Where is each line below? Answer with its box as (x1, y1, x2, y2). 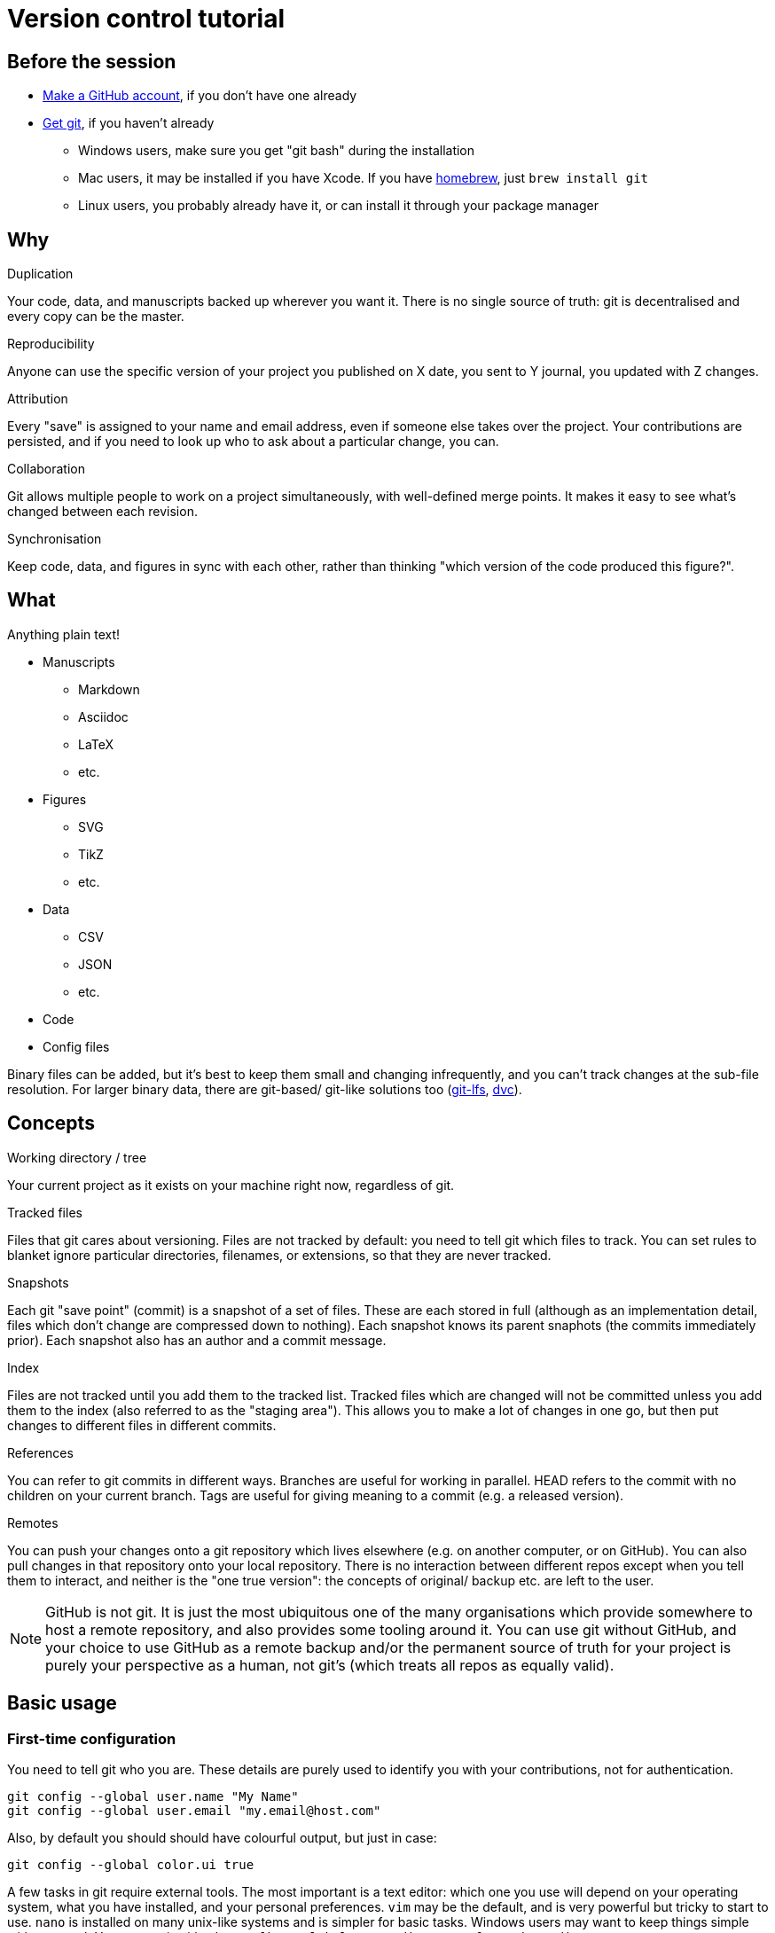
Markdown (78, 681, 140, 697)
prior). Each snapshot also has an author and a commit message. (7, 1332, 387, 1348)
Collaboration (7, 461, 85, 477)
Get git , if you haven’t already (43, 115, 215, 131)
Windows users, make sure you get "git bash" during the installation (78, 143, 475, 159)
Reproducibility (7, 336, 95, 352)
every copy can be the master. (7, 309, 184, 325)
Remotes (7, 1514, 59, 1530)
